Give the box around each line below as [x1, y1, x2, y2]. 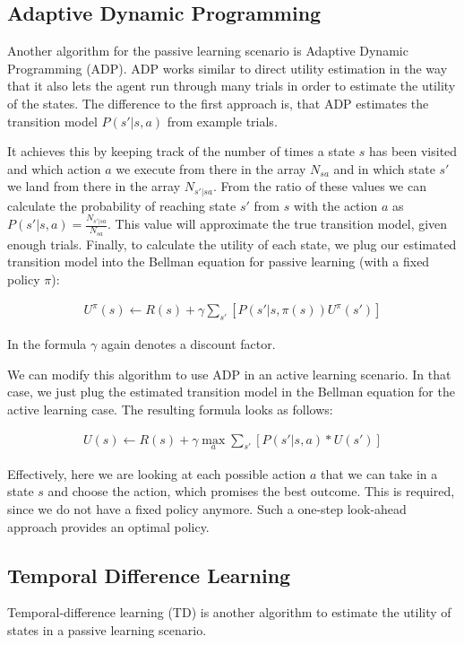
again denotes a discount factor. [100, 335, 276, 353]
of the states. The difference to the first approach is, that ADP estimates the [7, 93, 429, 112]
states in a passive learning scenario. [7, 621, 207, 639]
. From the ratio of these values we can [212, 177, 426, 196]
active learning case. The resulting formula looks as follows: [7, 399, 333, 418]
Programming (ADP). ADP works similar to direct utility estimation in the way [7, 58, 448, 77]
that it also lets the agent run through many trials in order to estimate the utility [7, 76, 456, 95]
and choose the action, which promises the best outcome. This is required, [47, 482, 455, 501]
